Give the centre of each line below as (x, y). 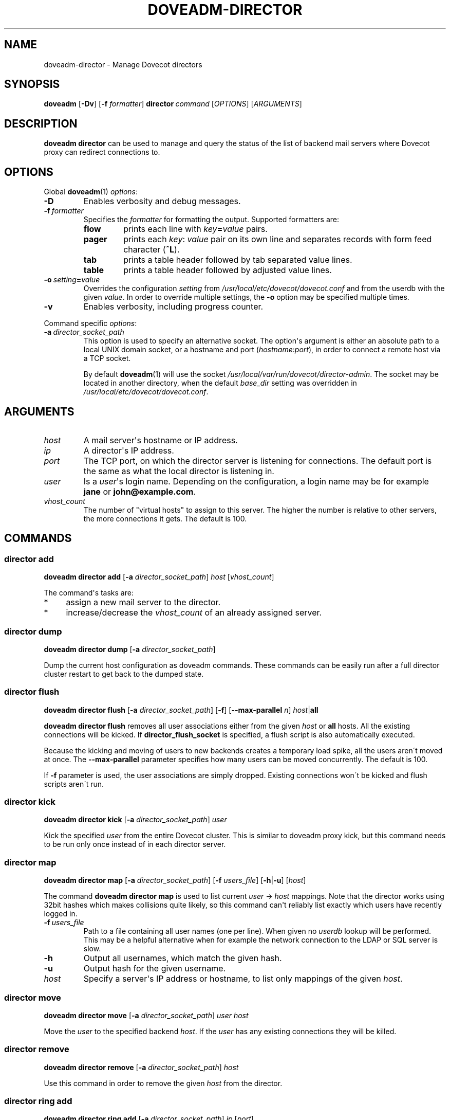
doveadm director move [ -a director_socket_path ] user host (146, 1015)
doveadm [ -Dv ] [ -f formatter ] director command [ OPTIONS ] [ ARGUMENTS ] (173, 104)
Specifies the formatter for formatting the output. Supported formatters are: (211, 220)
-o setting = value (72, 280)
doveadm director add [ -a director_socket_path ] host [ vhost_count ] (159, 577)
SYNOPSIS (32, 84)
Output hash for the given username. (155, 969)
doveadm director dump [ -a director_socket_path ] (130, 649)
